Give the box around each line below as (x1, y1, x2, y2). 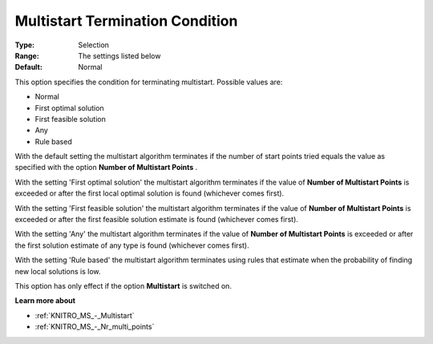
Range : (14, 51, 39, 60)
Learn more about (14, 296, 76, 306)
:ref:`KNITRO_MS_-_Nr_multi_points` (34, 322, 155, 332)
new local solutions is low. (14, 266, 101, 276)
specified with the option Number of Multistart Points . (14, 163, 198, 172)
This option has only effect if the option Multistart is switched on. (14, 281, 233, 290)
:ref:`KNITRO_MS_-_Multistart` (34, 310, 136, 320)
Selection (78, 40, 110, 50)
